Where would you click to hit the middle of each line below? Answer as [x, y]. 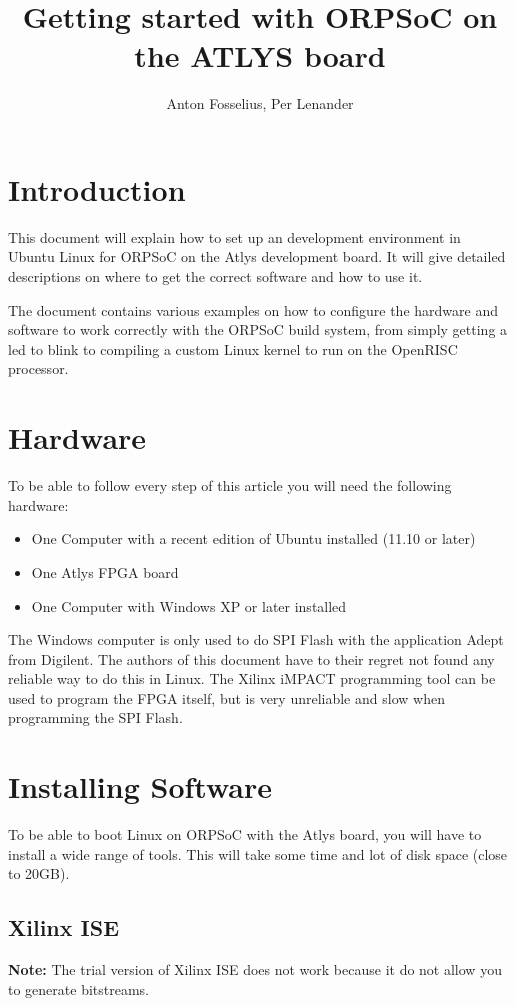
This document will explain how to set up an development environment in [234, 236]
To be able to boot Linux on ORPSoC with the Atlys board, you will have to [245, 834]
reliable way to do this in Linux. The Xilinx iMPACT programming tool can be [252, 678]
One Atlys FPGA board [105, 571]
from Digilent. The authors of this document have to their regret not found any [251, 658]
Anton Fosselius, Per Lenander [260, 103]
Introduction [97, 188]
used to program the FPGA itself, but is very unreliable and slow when [226, 697]
